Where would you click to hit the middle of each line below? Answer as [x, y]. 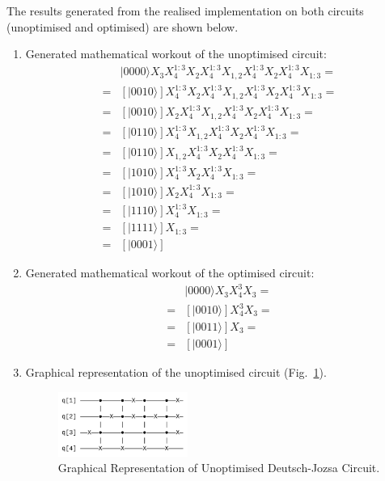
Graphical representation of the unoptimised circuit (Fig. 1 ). [176, 372]
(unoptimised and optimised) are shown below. [123, 26]
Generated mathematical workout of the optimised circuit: [170, 273]
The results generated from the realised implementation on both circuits [185, 11]
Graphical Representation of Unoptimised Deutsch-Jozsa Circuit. [219, 468]
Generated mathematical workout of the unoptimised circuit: [176, 54]
